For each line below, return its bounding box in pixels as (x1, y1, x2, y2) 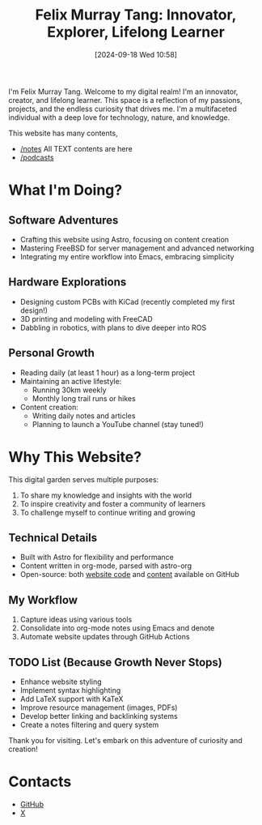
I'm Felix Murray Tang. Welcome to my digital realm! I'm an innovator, (8, 87, 239, 96)
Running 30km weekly (32, 385, 107, 395)
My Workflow (8, 593, 78, 607)
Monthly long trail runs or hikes (32, 393, 136, 403)
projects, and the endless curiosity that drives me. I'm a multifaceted (8, 104, 237, 113)
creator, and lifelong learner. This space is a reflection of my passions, (8, 95, 243, 105)
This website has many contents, (8, 128, 119, 138)
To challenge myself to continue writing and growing (19, 507, 196, 517)
